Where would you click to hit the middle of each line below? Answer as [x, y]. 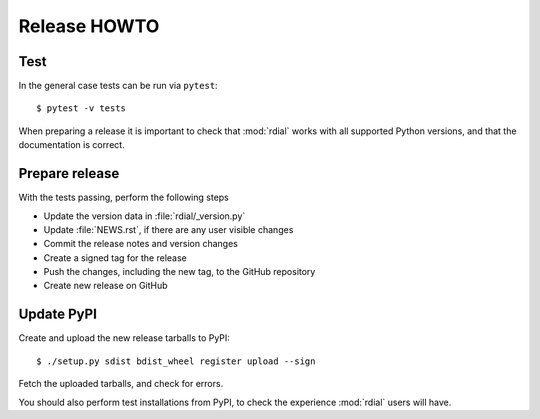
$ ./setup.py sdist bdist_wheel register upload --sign [176, 361]
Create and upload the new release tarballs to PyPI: [124, 338]
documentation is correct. [71, 145]
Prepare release [69, 173]
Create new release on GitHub [106, 286]
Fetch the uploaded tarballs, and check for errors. [121, 384]
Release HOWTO [89, 26]
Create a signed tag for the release [115, 257]
